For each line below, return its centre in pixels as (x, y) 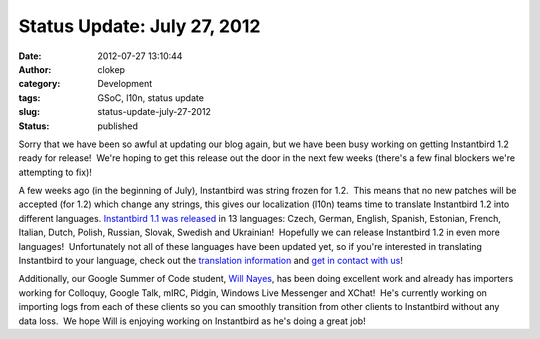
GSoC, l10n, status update (151, 97)
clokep (111, 69)
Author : (35, 69)
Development (125, 84)
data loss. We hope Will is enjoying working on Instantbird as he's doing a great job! (192, 321)
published (118, 126)
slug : (29, 112)
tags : (29, 97)
